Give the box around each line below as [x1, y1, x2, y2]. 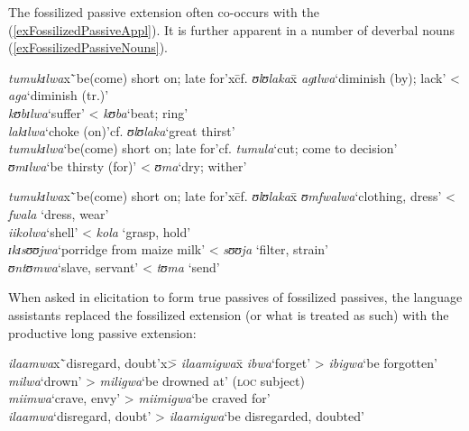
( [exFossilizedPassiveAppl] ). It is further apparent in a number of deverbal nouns [8, 20, 455, 39]
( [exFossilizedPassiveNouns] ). [8, 38, 168, 57]
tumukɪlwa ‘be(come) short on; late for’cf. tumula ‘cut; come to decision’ [8, 139, 398, 158]
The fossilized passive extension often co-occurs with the [8, 3, 320, 21]
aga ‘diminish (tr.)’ [8, 86, 109, 105]
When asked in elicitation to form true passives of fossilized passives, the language [8, 288, 463, 307]
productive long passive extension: [8, 323, 197, 342]
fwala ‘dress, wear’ [8, 204, 109, 223]
